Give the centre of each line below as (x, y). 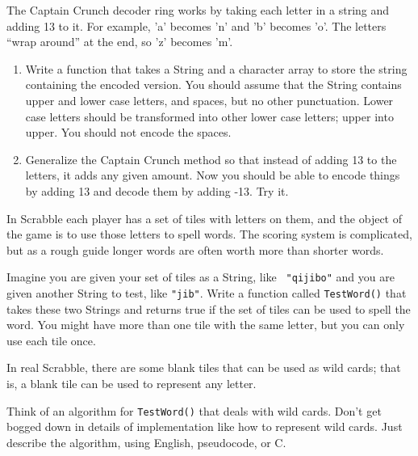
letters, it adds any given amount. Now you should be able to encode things (213, 175)
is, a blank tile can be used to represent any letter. (132, 383)
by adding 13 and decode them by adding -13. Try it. (157, 190)
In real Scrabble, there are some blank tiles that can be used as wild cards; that (204, 367)
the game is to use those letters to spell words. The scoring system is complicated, (209, 234)
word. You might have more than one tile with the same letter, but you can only (206, 325)
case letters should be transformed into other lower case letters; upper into (209, 116)
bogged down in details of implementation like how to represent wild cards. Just (205, 426)
